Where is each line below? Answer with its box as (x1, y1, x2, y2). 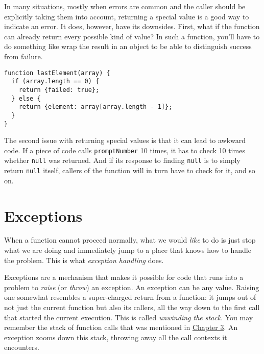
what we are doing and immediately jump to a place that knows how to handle (4, 245, 251, 255)
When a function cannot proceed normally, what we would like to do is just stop (4, 234, 256, 245)
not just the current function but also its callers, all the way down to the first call (4, 302, 260, 312)
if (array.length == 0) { (11, 78, 100, 85)
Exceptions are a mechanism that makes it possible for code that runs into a (4, 272, 244, 282)
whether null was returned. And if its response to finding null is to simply (4, 155, 241, 166)
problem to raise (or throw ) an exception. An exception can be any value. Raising (4, 281, 259, 292)
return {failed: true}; (18, 86, 100, 93)
